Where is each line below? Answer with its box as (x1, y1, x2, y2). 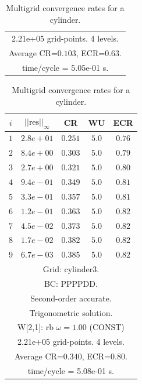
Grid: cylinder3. (42, 263, 100, 275)
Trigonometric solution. (29, 306, 113, 318)
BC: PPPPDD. (44, 277, 98, 289)
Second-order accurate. (30, 292, 112, 304)
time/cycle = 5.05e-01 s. (22, 61, 109, 74)
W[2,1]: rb (17, 321, 54, 333)
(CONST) (89, 321, 125, 333)
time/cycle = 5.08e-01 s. (27, 364, 115, 376)
